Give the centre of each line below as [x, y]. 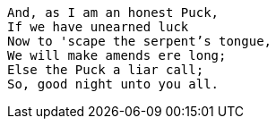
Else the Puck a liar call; [106, 70]
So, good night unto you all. [113, 84]
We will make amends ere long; [117, 55]
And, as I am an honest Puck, [113, 13]
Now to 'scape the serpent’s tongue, [140, 41]
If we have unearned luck [98, 27]
